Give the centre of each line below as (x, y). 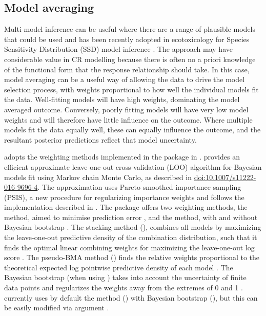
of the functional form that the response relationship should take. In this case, (127, 69)
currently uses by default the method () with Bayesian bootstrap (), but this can (131, 297)
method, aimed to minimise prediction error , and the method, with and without (131, 217)
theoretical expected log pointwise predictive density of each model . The (119, 267)
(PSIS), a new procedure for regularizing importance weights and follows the (124, 197)
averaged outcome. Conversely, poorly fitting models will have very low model (126, 109)
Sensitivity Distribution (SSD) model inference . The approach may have (118, 49)
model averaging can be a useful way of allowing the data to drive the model (125, 79)
